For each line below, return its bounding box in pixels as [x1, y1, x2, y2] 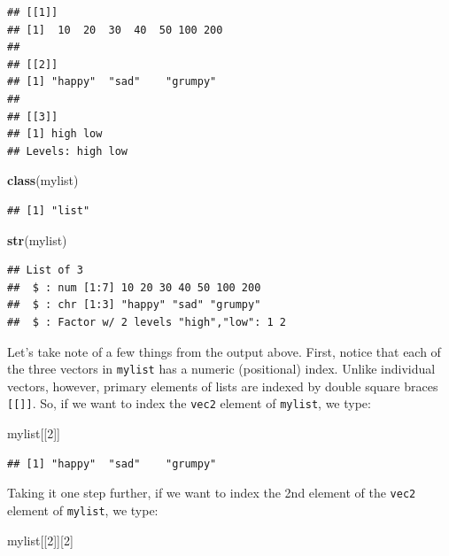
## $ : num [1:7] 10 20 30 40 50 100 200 [7, 281, 261, 294]
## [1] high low [7, 127, 103, 141]
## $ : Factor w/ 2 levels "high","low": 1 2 [7, 315, 286, 328]
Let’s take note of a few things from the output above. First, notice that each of [7, 342, 441, 360]
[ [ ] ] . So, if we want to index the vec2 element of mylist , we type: [7, 394, 371, 413]
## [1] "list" [7, 204, 90, 217]
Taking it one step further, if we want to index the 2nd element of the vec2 [7, 483, 416, 502]
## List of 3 [7, 264, 83, 277]
